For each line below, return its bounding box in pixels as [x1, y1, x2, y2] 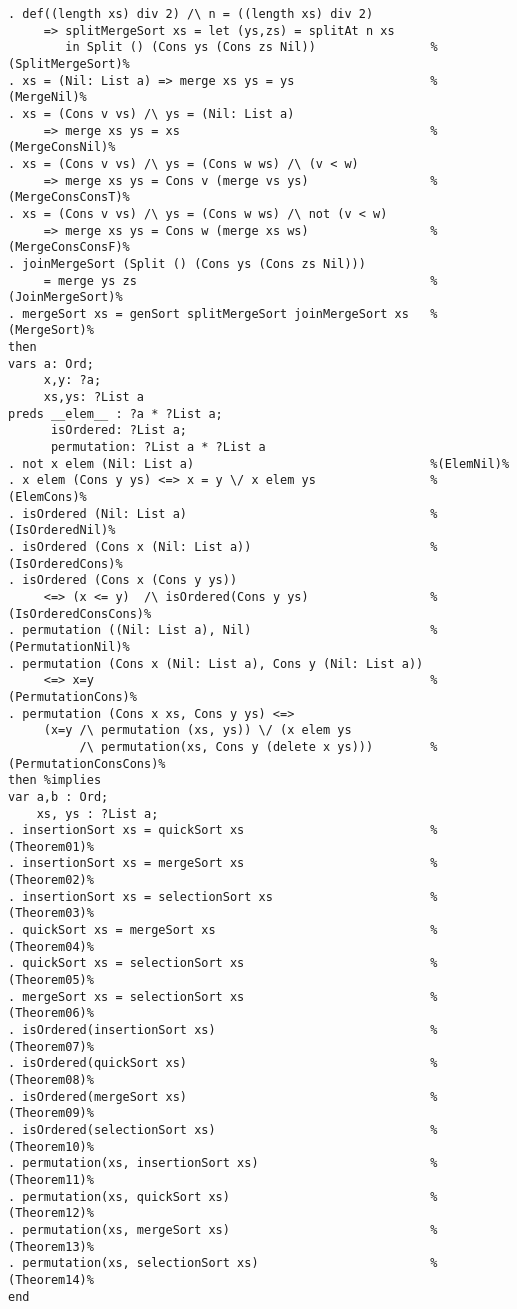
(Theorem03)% [8, 906, 94, 921]
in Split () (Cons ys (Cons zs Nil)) [65, 40, 316, 55]
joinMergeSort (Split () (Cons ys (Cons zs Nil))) [22, 256, 366, 271]
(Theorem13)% [8, 1239, 94, 1254]
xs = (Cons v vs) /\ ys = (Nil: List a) [22, 106, 295, 121]
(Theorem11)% [8, 1172, 94, 1187]
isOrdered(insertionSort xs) [22, 1023, 216, 1038]
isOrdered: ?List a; [50, 423, 187, 438]
